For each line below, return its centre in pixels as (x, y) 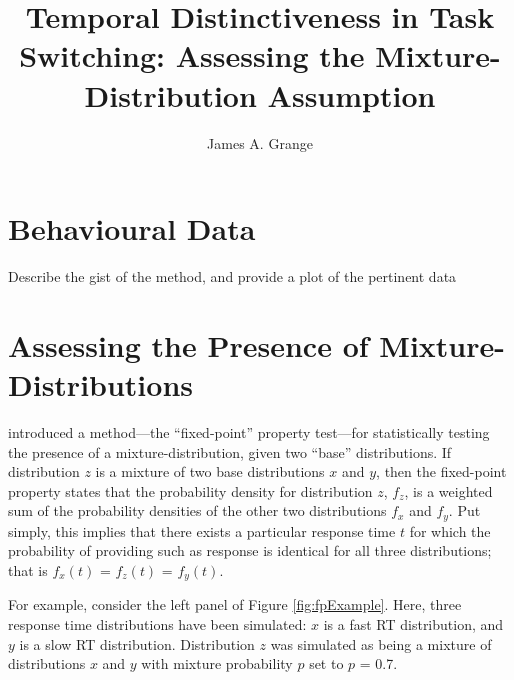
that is (28, 569)
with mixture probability (217, 663)
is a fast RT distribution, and (413, 624)
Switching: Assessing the (192, 55)
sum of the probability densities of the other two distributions (197, 510)
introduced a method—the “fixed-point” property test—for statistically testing (249, 431)
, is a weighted (448, 490)
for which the (450, 530)
